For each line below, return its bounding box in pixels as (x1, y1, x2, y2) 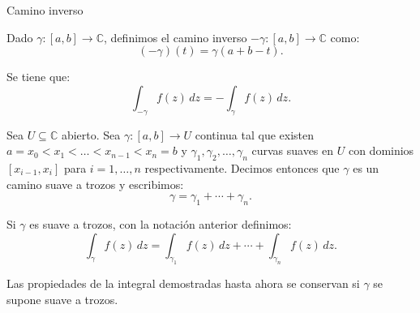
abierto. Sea (61, 126, 121, 143)
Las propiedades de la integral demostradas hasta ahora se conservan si (6, 275, 360, 292)
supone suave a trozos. (6, 290, 118, 307)
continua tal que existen (195, 126, 315, 143)
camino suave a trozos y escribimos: (6, 175, 184, 192)
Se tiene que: (6, 68, 71, 85)
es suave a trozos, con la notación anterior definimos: (29, 215, 292, 232)
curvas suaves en (251, 142, 334, 159)
